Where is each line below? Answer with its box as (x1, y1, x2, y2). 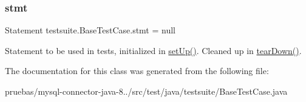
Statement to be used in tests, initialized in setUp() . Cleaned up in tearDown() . (5, 44, 302, 56)
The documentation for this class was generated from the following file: (5, 64, 269, 77)
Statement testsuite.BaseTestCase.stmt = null (5, 24, 175, 36)
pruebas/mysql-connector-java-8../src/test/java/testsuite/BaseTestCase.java (5, 85, 288, 97)
